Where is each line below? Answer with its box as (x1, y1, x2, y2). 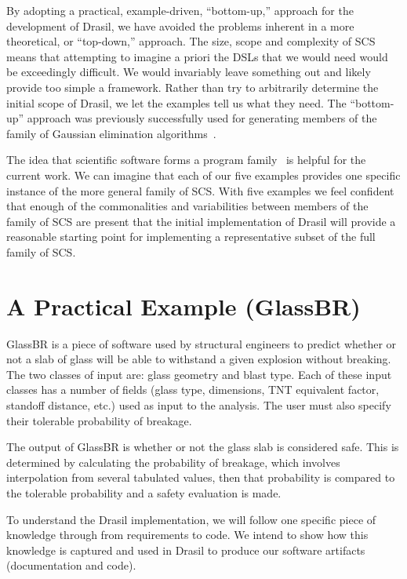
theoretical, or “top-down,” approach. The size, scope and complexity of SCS (6, 33, 376, 49)
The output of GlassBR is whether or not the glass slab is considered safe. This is (6, 439, 399, 455)
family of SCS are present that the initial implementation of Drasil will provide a (6, 213, 396, 229)
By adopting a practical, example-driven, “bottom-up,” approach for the (6, 2, 354, 18)
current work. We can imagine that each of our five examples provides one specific (6, 166, 401, 183)
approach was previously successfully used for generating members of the (27, 110, 377, 126)
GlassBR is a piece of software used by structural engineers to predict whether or (6, 335, 397, 351)
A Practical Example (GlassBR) (6, 289, 361, 322)
